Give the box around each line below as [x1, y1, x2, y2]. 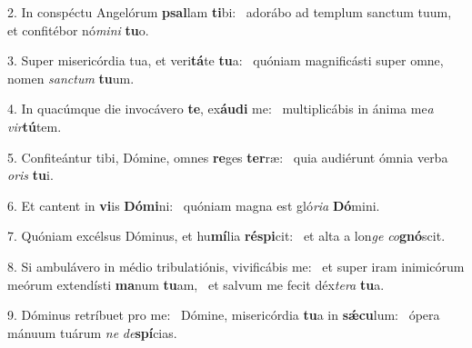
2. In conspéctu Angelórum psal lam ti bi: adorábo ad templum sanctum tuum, [7, 3, 452, 21]
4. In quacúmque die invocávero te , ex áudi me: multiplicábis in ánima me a [7, 99, 434, 118]
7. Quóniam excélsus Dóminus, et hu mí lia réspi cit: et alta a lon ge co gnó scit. [7, 226, 446, 245]
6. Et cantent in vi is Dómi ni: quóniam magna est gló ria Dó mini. [7, 195, 380, 214]
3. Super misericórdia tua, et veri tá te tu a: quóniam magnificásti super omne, [7, 51, 444, 70]
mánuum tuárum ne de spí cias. [7, 323, 177, 342]
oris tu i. [7, 165, 54, 184]
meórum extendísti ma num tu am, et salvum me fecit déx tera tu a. [7, 274, 385, 293]
